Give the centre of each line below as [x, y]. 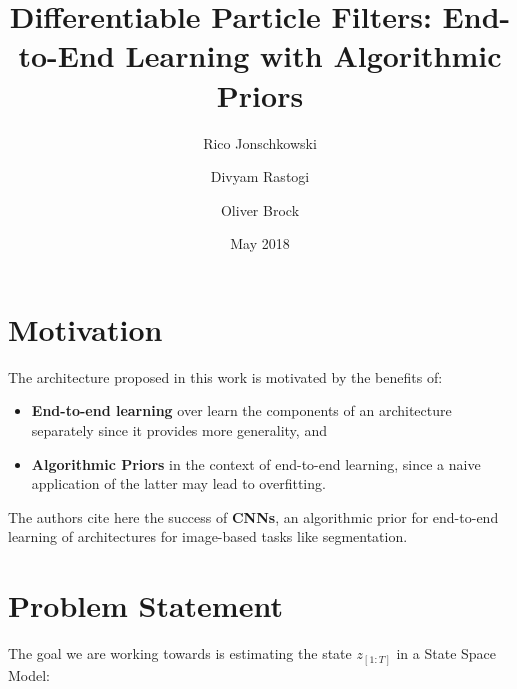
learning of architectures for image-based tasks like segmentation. [208, 536]
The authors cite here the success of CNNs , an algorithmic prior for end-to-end [253, 516]
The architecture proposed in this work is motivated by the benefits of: [225, 376]
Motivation [85, 328]
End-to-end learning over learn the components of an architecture [241, 410]
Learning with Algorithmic [313, 55]
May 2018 [260, 243]
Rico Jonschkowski [260, 142]
